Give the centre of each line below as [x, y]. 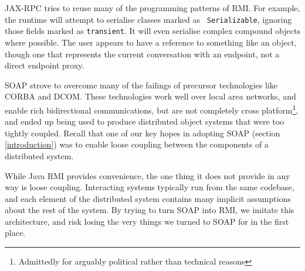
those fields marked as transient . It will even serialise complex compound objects [152, 31]
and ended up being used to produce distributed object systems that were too [145, 121]
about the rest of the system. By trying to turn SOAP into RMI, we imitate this [150, 210]
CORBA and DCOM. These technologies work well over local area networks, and [150, 96]
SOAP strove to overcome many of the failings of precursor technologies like [141, 85]
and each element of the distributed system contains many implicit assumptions [148, 198]
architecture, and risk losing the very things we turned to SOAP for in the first [147, 221]
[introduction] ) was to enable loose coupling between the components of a [137, 144]
